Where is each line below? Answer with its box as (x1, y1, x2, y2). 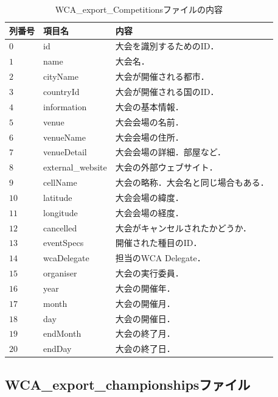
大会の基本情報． (115, 100, 184, 113)
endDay (43, 342, 72, 355)
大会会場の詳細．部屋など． (115, 146, 226, 158)
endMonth (43, 327, 82, 340)
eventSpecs (43, 236, 84, 249)
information (43, 100, 87, 113)
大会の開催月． (115, 297, 175, 309)
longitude (43, 206, 78, 219)
